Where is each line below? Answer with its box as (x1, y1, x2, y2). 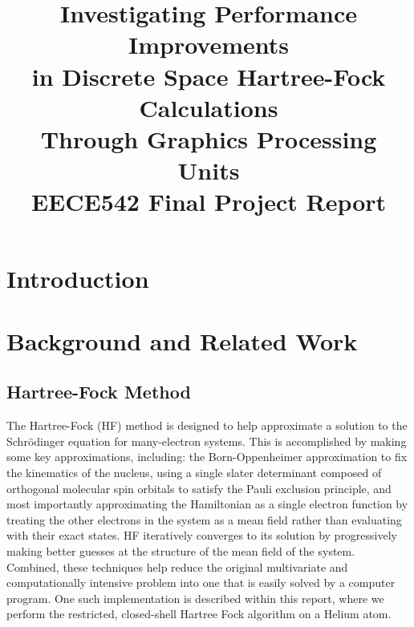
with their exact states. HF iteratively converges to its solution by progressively (6, 527, 398, 544)
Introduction (6, 261, 149, 294)
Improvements (128, 28, 290, 61)
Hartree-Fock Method (6, 379, 191, 404)
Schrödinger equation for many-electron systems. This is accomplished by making (6, 432, 407, 449)
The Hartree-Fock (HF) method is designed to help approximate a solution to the (6, 417, 408, 434)
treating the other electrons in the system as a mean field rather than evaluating (6, 511, 402, 528)
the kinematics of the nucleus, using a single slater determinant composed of (6, 464, 382, 481)
